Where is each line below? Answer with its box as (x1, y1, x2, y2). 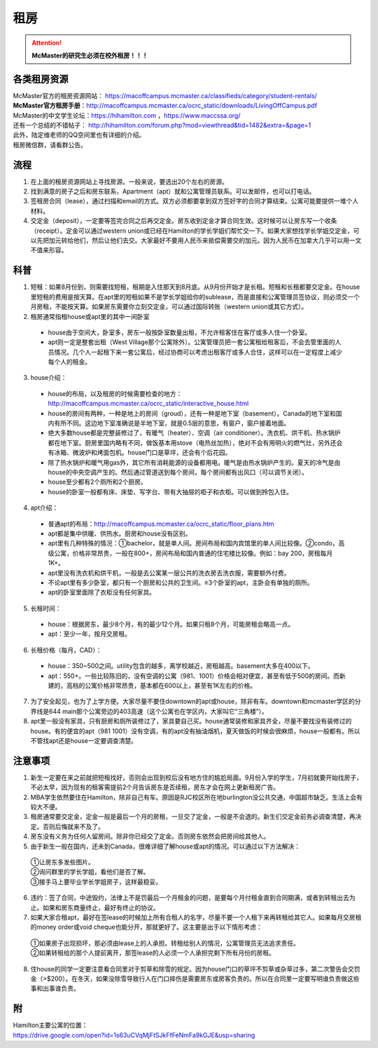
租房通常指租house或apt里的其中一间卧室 (30, 312, 150, 320)
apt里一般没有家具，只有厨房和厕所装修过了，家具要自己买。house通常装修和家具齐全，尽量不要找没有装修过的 (30, 717, 352, 726)
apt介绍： (30, 503, 59, 512)
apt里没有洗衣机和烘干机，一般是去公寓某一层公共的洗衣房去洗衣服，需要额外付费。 (48, 569, 290, 577)
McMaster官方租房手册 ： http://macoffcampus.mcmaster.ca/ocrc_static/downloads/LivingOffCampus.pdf (13, 102, 318, 110)
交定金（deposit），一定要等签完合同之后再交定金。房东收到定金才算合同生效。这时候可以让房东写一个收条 (30, 217, 337, 225)
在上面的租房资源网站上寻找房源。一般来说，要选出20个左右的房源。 (30, 177, 229, 186)
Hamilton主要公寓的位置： (13, 1021, 88, 1030)
